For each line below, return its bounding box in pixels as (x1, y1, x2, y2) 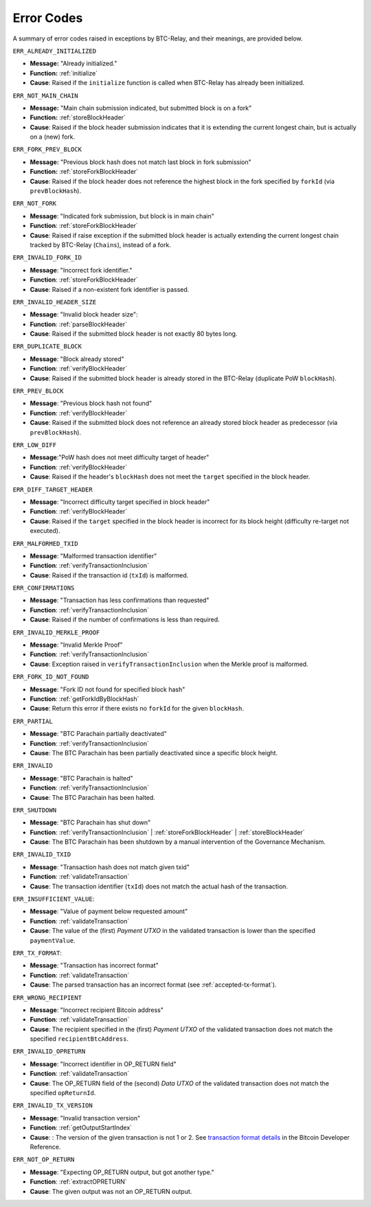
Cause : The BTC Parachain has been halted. (30, 793, 156, 801)
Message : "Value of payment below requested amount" (30, 907, 188, 916)
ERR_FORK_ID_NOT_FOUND (12, 673, 89, 681)
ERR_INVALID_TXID (12, 851, 71, 858)
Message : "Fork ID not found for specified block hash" (30, 685, 185, 693)
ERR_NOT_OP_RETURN (12, 1156, 75, 1164)
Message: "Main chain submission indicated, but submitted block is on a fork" (30, 104, 252, 112)
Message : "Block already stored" (30, 354, 124, 363)
